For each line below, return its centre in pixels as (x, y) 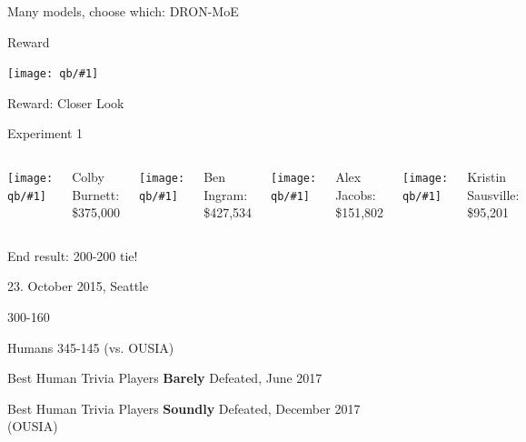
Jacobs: (356, 194)
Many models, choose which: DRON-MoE (123, 11)
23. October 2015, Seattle (78, 286)
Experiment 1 (45, 133)
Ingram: (226, 194)
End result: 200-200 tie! (73, 255)
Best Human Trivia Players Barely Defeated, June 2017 (165, 378)
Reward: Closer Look (66, 102)
